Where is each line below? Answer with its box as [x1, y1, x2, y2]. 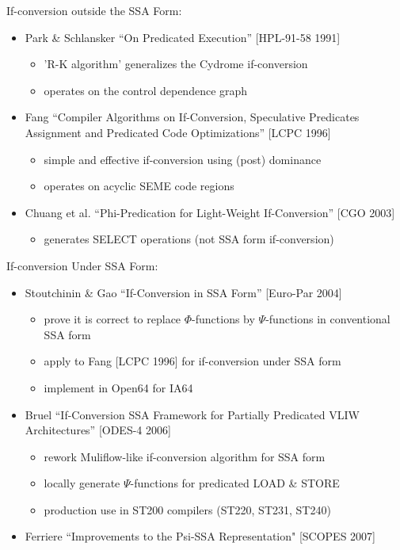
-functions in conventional [265, 311, 390, 327]
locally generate [44, 475, 120, 491]
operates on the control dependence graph [44, 82, 248, 98]
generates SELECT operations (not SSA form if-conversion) [44, 231, 334, 247]
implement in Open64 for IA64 [44, 379, 193, 395]
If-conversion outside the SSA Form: [6, 2, 182, 18]
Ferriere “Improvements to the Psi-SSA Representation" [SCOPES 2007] [25, 528, 375, 544]
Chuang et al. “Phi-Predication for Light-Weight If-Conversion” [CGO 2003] [25, 204, 395, 220]
